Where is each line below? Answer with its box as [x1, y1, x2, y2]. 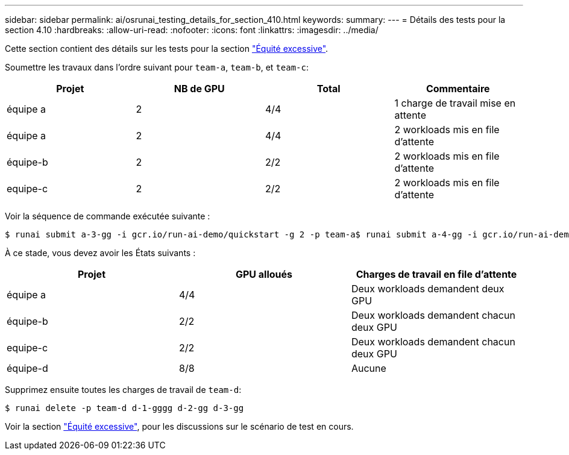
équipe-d [7, 362, 48, 374]
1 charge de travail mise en [394, 97, 516, 109]
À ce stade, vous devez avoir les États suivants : [5, 248, 196, 258]
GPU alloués [235, 268, 293, 280]
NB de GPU [174, 83, 225, 95]
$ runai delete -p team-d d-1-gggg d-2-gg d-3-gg [5, 403, 244, 413]
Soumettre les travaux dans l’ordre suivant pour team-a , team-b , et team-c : [5, 62, 309, 72]
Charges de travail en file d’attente [356, 268, 517, 280]
